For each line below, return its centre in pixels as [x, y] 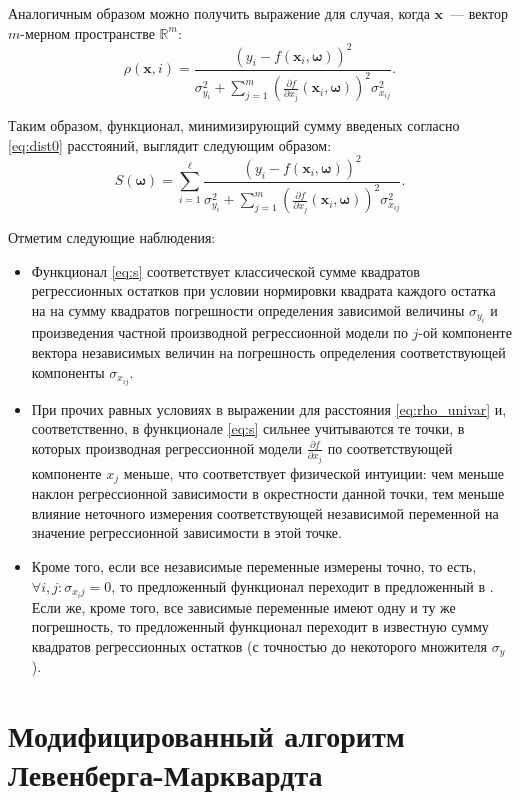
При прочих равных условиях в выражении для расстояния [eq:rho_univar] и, [269, 408]
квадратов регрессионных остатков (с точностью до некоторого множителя [259, 645]
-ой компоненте [465, 332]
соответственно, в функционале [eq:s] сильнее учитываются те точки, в [248, 428]
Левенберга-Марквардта [165, 774]
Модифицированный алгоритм [206, 735]
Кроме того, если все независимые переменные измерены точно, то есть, [254, 565]
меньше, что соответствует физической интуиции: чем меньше [314, 472]
